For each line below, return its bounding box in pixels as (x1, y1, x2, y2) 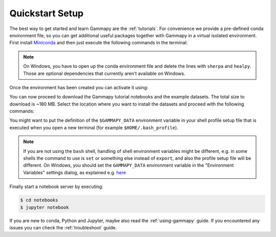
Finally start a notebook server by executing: (9, 183, 103, 190)
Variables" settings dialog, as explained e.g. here (23, 169, 126, 175)
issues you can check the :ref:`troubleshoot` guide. (9, 224, 117, 230)
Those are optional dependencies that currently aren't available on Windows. (23, 70, 186, 76)
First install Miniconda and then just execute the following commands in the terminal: (9, 40, 188, 46)
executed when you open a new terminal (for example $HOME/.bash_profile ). (9, 124, 178, 130)
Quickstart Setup (9, 8, 84, 19)
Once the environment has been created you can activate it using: (9, 84, 148, 90)
